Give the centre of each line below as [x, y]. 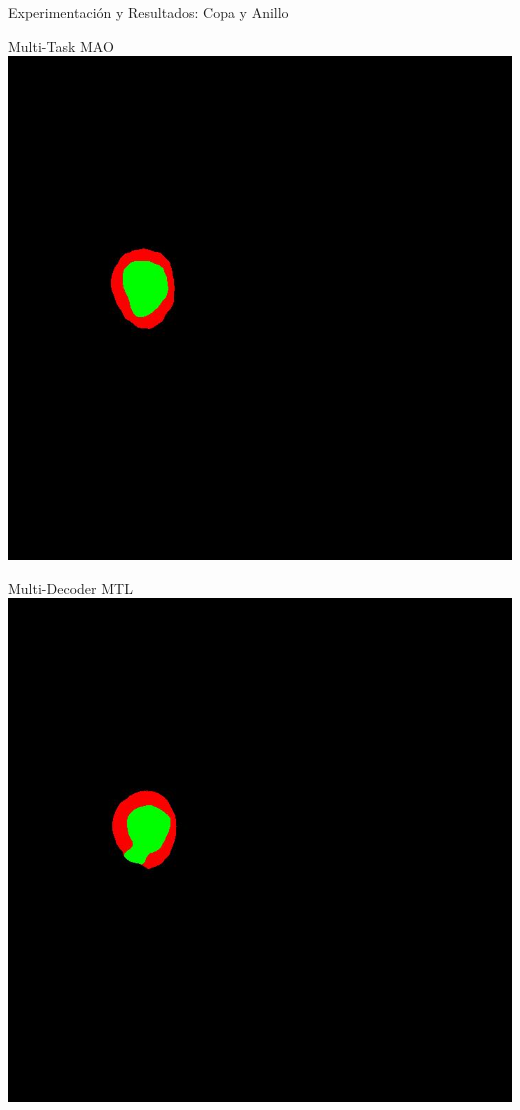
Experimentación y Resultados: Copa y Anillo [148, 12]
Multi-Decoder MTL [70, 587]
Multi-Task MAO [61, 45]
